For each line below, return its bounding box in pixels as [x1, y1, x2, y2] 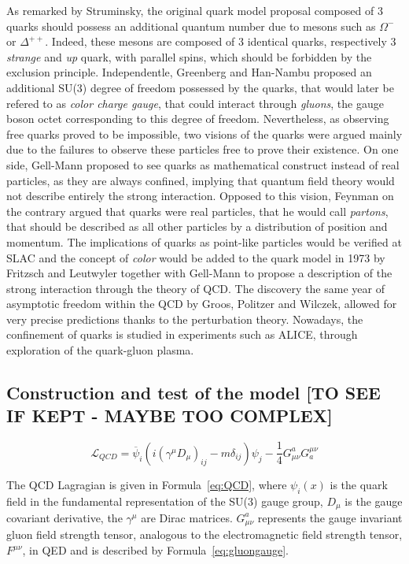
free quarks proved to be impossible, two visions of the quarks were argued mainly [6, 125, 403, 142]
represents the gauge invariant [257, 509, 403, 525]
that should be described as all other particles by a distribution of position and [6, 218, 388, 235]
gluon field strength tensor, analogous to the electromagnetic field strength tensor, [6, 526, 403, 543]
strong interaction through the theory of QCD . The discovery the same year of [6, 280, 385, 296]
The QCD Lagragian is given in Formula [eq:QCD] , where [6, 476, 287, 492]
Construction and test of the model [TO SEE [6, 380, 381, 405]
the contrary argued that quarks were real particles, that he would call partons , [6, 202, 389, 219]
